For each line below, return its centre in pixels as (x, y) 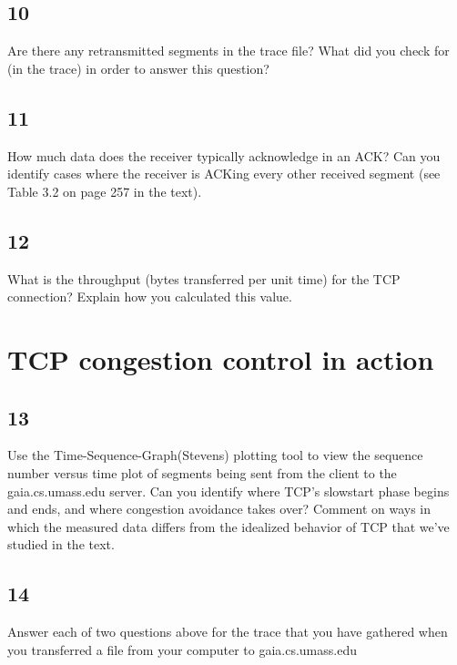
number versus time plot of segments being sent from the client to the (202, 472)
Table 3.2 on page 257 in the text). (105, 191)
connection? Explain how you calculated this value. (150, 297)
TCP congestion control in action (221, 358)
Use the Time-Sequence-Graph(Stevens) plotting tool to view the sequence (215, 455)
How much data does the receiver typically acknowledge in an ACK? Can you (224, 155)
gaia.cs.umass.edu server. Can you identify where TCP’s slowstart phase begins (228, 491)
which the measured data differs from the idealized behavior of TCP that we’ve (228, 526)
